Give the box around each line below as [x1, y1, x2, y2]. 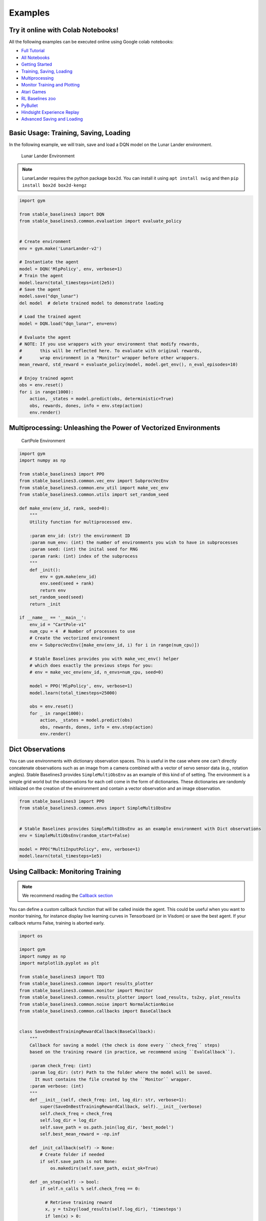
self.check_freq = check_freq [40, 1111, 112, 1116]
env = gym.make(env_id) [40, 574, 97, 579]
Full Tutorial [21, 48, 45, 54]
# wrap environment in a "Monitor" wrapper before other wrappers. [19, 355, 200, 360]
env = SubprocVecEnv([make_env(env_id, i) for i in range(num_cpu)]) [29, 642, 200, 648]
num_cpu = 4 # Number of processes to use [29, 629, 135, 634]
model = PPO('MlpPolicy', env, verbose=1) [29, 683, 133, 689]
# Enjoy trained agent [19, 375, 74, 381]
